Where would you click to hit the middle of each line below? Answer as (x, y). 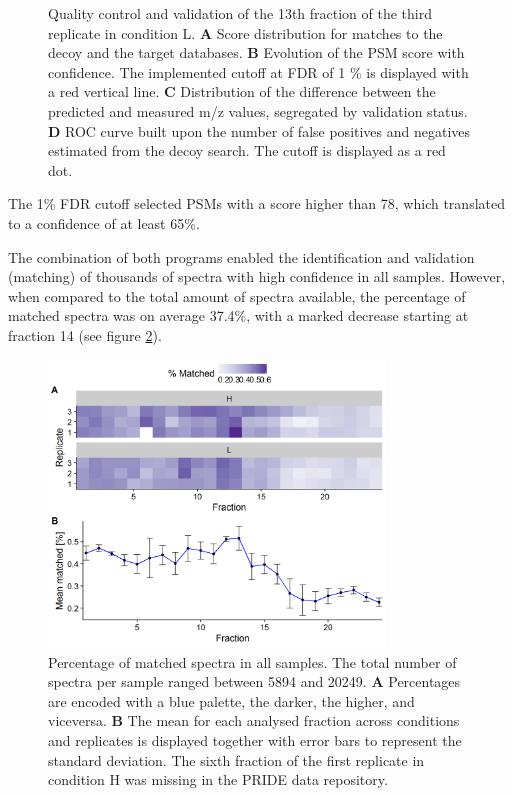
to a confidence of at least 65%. (104, 222)
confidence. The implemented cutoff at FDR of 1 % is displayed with (258, 71)
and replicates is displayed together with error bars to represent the (255, 739)
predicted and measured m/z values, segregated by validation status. (258, 110)
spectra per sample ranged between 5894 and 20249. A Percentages (254, 681)
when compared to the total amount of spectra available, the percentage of (237, 295)
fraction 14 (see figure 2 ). (85, 334)
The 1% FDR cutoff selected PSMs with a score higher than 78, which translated (256, 203)
